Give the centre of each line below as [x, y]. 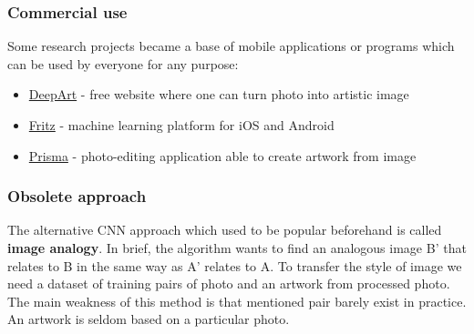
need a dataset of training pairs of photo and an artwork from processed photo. [229, 283]
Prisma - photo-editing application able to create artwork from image [222, 155]
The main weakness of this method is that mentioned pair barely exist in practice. [237, 301]
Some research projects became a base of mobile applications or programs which [231, 46]
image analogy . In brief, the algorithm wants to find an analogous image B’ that [237, 248]
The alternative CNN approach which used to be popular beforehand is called [225, 230]
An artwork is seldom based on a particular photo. [149, 319]
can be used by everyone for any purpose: [123, 63]
